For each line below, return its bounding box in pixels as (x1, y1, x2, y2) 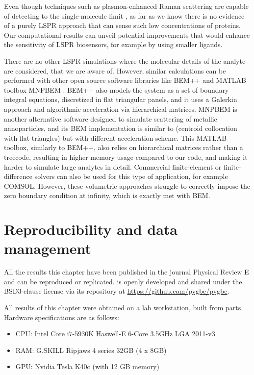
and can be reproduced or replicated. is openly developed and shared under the (4, 276, 242, 286)
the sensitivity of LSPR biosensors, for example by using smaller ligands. (4, 39, 223, 50)
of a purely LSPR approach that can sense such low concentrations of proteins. (4, 20, 241, 30)
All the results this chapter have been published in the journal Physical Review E (4, 267, 249, 277)
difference (4, 171, 32, 181)
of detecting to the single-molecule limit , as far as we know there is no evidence (4, 10, 245, 21)
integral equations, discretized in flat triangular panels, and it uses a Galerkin (4, 94, 237, 104)
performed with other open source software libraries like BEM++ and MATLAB (4, 75, 247, 85)
